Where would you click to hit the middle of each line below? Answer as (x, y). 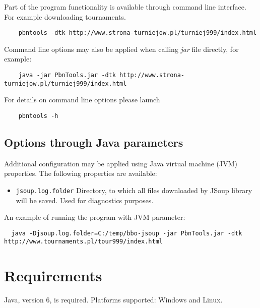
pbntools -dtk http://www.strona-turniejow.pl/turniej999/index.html (138, 33)
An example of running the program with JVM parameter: (95, 217)
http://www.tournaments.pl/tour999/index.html (83, 242)
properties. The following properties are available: (81, 173)
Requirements (53, 275)
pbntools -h (38, 116)
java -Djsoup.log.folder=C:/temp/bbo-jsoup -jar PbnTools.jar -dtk (127, 233)
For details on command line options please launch (82, 100)
